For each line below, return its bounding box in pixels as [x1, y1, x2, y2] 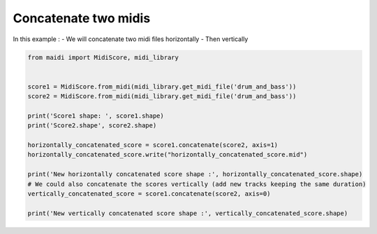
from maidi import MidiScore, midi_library [27, 53, 179, 61]
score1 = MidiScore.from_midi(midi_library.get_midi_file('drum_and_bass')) [27, 82, 297, 91]
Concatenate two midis [13, 10, 151, 26]
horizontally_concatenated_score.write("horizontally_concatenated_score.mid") [27, 150, 308, 159]
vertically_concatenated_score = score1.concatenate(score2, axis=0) [27, 190, 271, 198]
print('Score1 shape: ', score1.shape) [27, 111, 164, 120]
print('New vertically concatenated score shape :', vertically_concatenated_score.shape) [27, 209, 348, 217]
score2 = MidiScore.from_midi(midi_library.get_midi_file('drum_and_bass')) [27, 93, 297, 100]
